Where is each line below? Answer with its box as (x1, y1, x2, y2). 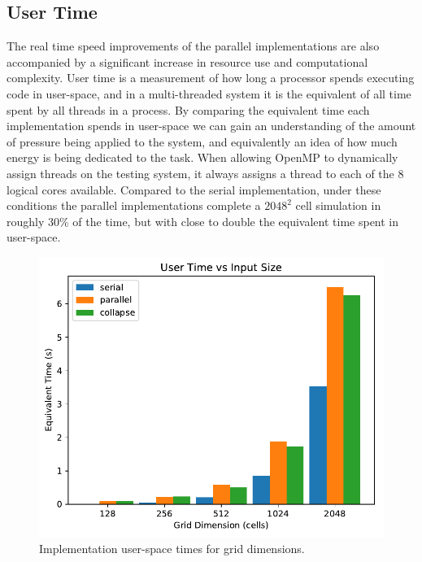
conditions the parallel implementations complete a (7, 197, 261, 214)
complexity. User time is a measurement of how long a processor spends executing (7, 69, 415, 86)
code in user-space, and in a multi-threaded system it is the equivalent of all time (7, 85, 411, 102)
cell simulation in (295, 197, 381, 214)
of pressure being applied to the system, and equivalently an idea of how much (7, 133, 398, 150)
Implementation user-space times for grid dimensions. (39, 539, 305, 556)
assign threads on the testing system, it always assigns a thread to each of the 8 (7, 164, 404, 181)
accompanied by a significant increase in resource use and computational (7, 53, 368, 70)
